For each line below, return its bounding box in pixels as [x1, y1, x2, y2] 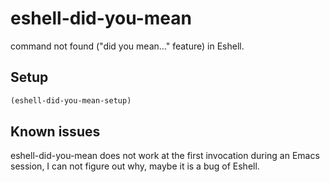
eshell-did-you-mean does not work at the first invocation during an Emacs [10, 150, 320, 162]
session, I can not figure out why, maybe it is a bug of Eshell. [10, 160, 260, 172]
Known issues [10, 123, 101, 141]
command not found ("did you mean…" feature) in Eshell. [10, 40, 245, 52]
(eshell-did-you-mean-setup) [10, 95, 132, 106]
